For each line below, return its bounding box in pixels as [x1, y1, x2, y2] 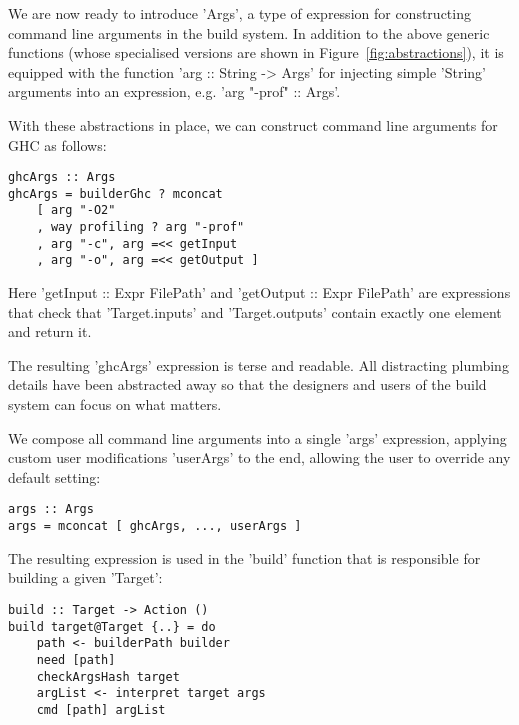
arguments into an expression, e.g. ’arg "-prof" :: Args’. [8, 81, 341, 102]
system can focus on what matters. [8, 394, 222, 415]
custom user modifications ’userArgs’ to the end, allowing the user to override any [8, 447, 511, 468]
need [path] [36, 652, 116, 667]
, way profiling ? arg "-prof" [36, 220, 245, 235]
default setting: [8, 466, 101, 487]
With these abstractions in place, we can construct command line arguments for [8, 114, 498, 135]
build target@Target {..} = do [8, 619, 216, 634]
